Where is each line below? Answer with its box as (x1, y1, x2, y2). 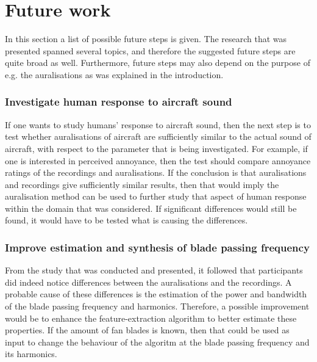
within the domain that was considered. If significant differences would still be (5, 201, 297, 214)
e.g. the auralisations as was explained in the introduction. (5, 68, 224, 81)
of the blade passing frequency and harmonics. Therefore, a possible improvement (5, 300, 310, 313)
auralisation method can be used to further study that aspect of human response (5, 190, 307, 203)
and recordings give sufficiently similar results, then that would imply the (5, 178, 279, 190)
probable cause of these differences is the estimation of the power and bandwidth (5, 288, 307, 300)
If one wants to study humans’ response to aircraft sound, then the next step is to (5, 118, 311, 131)
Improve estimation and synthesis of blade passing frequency (5, 239, 310, 255)
